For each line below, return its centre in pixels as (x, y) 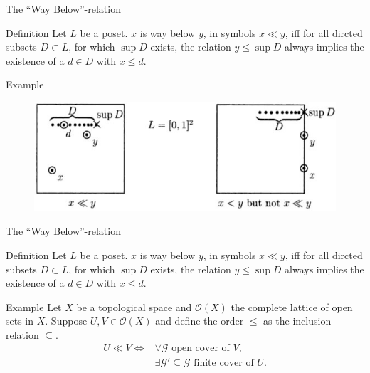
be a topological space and (134, 306)
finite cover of (224, 363)
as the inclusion (297, 321)
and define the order (200, 321)
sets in (20, 321)
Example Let (34, 306)
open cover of (201, 348)
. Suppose (66, 321)
